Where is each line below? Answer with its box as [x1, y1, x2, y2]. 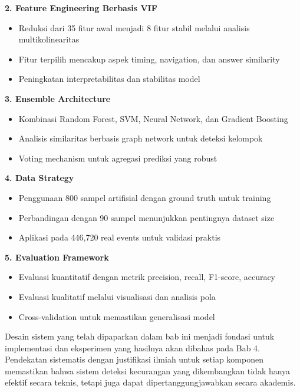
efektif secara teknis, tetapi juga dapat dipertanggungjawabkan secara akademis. [5, 376, 296, 388]
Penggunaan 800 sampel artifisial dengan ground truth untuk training [18, 191, 271, 203]
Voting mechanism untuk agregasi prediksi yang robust [18, 151, 217, 164]
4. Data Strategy [5, 172, 74, 184]
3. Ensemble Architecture [5, 92, 111, 104]
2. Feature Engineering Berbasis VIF [5, 2, 157, 14]
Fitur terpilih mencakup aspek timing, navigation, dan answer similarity [18, 52, 280, 65]
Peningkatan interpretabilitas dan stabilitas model [18, 73, 200, 85]
